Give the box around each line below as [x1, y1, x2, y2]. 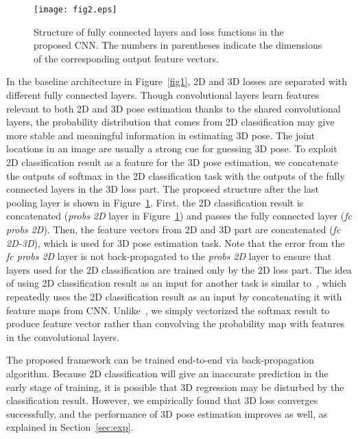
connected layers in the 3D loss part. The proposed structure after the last [6, 182, 319, 196]
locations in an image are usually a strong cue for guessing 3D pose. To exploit [6, 141, 337, 156]
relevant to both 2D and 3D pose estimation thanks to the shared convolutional [6, 101, 341, 115]
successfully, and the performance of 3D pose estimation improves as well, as [6, 406, 328, 420]
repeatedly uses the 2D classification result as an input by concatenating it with [6, 289, 342, 303]
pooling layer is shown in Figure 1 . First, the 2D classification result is [6, 195, 304, 209]
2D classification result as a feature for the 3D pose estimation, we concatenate [6, 155, 338, 169]
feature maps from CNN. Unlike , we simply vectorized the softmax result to [6, 302, 330, 317]
